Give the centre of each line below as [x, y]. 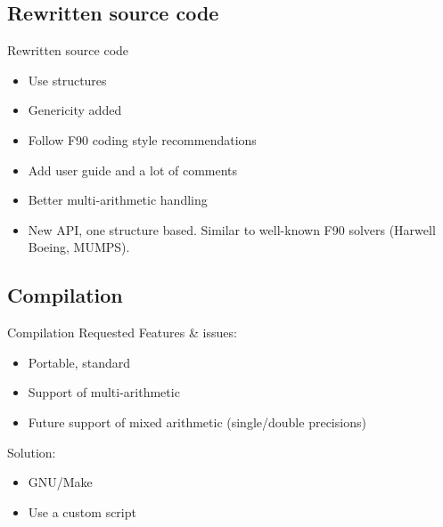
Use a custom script [82, 511]
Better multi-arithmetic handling [118, 200]
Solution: [32, 452]
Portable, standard [79, 362]
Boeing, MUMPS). [79, 247]
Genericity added [75, 110]
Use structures [67, 80]
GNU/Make [60, 482]
